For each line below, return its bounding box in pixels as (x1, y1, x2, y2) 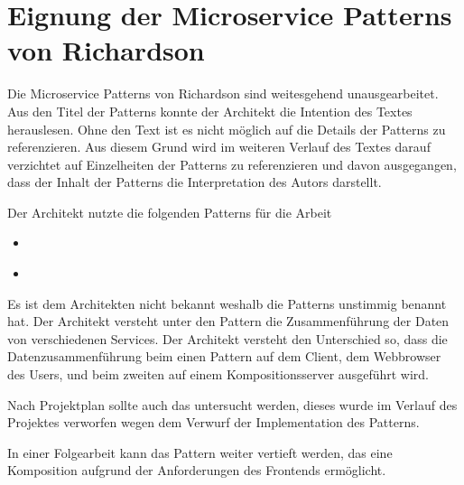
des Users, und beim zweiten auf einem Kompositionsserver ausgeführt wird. (7, 365, 429, 384)
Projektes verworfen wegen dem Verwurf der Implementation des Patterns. (7, 413, 420, 432)
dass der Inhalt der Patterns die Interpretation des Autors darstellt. (7, 173, 382, 191)
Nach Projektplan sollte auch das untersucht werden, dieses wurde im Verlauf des (7, 395, 458, 414)
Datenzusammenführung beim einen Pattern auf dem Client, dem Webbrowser (7, 347, 441, 366)
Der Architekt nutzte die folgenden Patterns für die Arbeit (7, 202, 332, 221)
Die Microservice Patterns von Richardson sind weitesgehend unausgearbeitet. (7, 84, 439, 103)
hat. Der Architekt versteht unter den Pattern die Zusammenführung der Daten (7, 312, 450, 331)
